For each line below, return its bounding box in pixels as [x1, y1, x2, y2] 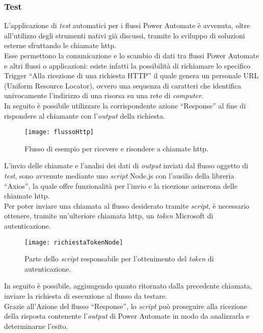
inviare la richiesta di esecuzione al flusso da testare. [4, 291, 167, 301]
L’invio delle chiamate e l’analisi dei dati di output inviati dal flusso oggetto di [4, 160, 248, 171]
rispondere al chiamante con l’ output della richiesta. [4, 110, 165, 121]
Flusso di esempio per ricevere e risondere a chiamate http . [24, 143, 208, 153]
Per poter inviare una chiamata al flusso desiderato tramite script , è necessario [4, 200, 250, 211]
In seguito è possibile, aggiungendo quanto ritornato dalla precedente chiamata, [4, 280, 252, 291]
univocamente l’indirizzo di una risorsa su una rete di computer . [4, 90, 203, 101]
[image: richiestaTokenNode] [24, 238, 123, 246]
